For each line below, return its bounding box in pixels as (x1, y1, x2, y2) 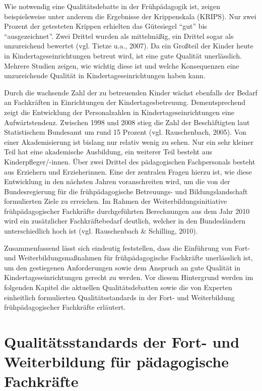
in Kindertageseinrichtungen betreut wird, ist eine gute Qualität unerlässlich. (4, 50, 242, 61)
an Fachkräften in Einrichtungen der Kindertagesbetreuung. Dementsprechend (4, 97, 245, 107)
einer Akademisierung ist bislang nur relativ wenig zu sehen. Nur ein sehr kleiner (4, 136, 253, 147)
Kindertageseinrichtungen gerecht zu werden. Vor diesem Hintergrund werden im (4, 272, 253, 283)
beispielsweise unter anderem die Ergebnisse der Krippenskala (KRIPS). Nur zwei (4, 11, 256, 21)
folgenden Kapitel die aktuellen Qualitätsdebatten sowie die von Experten (4, 282, 232, 293)
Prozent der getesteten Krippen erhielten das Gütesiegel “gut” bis (4, 21, 207, 31)
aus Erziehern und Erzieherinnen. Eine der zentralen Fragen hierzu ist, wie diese (4, 166, 252, 177)
